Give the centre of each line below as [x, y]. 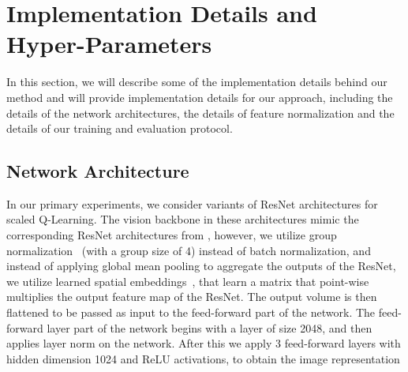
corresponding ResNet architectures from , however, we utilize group [172, 235]
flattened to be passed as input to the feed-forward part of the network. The [191, 312]
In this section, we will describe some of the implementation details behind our [197, 82]
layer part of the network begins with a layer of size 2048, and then [210, 327]
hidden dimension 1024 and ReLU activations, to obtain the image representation [203, 358]
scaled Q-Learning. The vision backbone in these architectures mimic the [183, 219]
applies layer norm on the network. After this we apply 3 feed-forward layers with [204, 343]
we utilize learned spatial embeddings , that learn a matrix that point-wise [188, 281]
